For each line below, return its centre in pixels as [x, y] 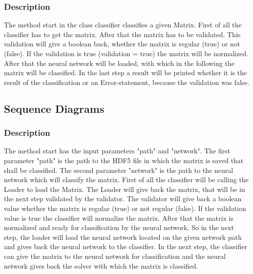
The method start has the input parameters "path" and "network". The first [117, 151]
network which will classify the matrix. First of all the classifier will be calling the [126, 179]
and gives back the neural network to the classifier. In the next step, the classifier [126, 246]
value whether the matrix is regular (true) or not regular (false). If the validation [125, 208]
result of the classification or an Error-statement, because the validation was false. [127, 82]
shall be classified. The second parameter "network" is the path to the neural [119, 170]
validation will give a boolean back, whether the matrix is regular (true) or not [122, 44]
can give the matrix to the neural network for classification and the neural [115, 256]
